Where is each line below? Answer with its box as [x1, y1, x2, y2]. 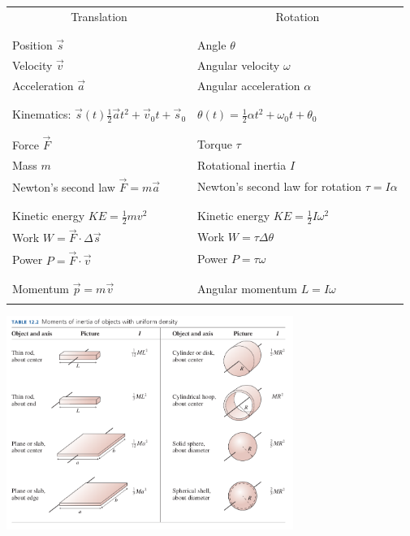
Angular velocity [197, 56, 280, 73]
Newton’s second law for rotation [197, 177, 362, 194]
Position [12, 37, 53, 54]
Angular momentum [197, 279, 298, 296]
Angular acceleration [197, 76, 300, 93]
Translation [71, 7, 127, 24]
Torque [197, 135, 232, 152]
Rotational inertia [197, 156, 287, 173]
